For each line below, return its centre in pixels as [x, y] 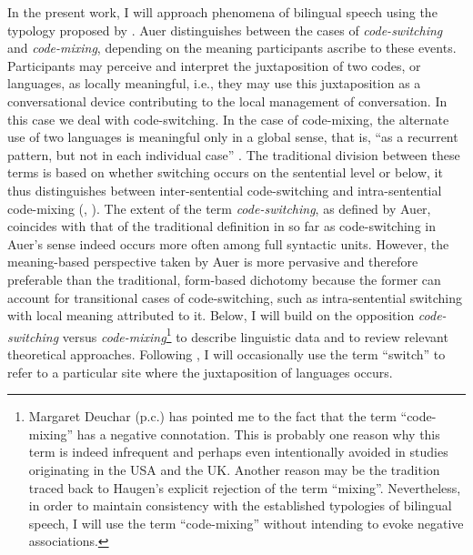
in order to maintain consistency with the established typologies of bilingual [240, 505]
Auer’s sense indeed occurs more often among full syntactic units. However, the [228, 243]
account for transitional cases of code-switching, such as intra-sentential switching [235, 297]
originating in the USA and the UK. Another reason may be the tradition [234, 469]
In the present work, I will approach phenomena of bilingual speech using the [222, 12]
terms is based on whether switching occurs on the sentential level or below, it [225, 172]
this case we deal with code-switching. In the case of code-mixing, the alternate [228, 119]
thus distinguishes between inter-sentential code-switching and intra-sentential [225, 190]
